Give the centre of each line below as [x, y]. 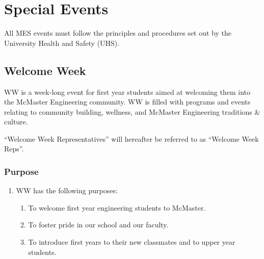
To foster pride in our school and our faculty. [98, 225]
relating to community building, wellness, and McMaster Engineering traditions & [132, 111]
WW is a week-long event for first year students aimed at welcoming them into [127, 92]
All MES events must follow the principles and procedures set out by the [118, 33]
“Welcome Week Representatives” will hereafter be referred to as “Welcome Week [131, 138]
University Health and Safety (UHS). [62, 43]
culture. [16, 122]
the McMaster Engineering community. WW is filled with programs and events [127, 102]
